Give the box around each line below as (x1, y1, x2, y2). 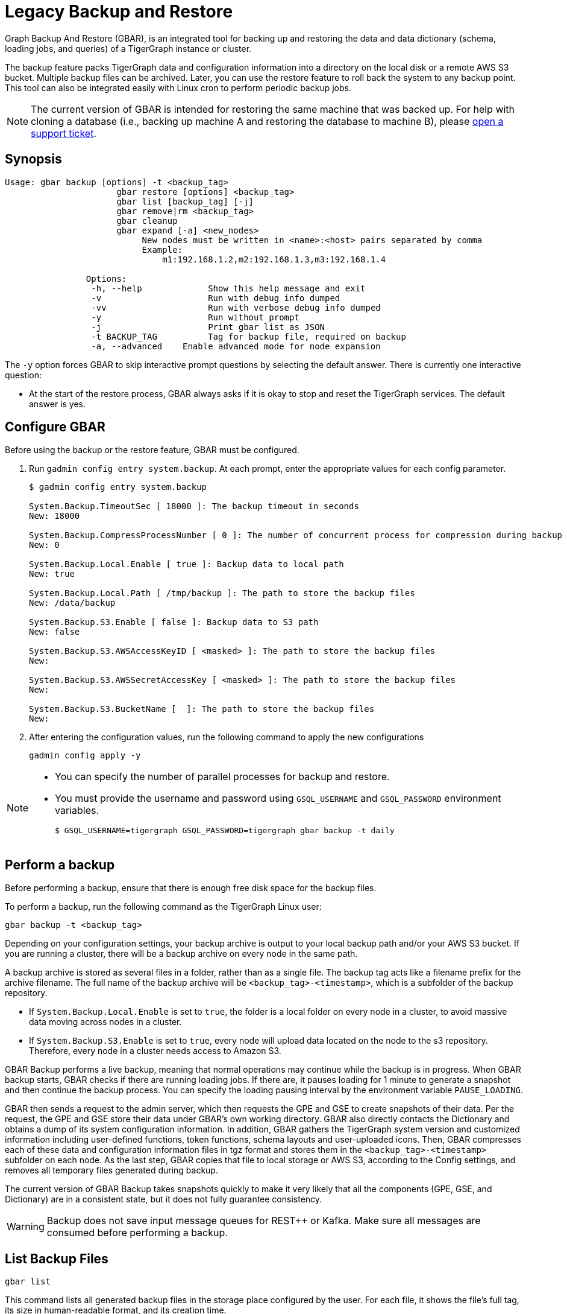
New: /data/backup (29, 598, 116, 608)
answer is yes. (29, 398, 86, 409)
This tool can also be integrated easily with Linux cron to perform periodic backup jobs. (5, 82, 351, 93)
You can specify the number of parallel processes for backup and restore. (55, 770, 390, 783)
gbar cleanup (116, 215, 178, 226)
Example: (142, 244, 183, 255)
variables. (55, 804, 99, 817)
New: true (29, 569, 75, 579)
